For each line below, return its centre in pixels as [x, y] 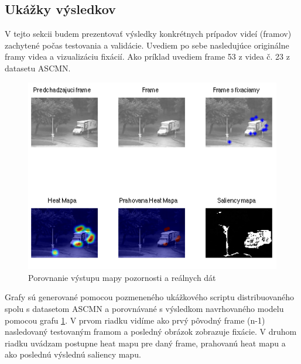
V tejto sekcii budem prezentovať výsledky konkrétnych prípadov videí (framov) [148, 34]
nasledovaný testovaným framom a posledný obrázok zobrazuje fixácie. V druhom [151, 332]
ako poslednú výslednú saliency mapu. [73, 354]
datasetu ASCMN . [38, 68]
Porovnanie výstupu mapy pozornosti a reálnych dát [122, 277]
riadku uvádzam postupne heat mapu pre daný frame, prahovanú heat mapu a [145, 343]
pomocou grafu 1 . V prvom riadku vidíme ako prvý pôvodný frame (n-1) [135, 320]
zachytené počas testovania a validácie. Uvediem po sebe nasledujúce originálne [147, 45]
